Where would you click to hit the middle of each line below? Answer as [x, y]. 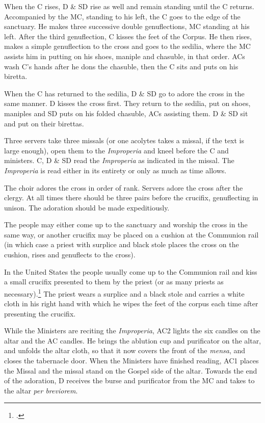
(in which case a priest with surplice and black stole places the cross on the [122, 244]
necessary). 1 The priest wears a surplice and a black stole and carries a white [124, 293]
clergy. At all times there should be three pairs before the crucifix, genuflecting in [131, 197]
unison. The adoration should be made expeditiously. [87, 207]
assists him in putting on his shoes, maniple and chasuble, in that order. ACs [125, 56]
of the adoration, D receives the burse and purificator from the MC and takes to [129, 380]
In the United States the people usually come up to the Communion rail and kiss [131, 271]
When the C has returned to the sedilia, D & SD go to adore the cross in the [124, 93]
